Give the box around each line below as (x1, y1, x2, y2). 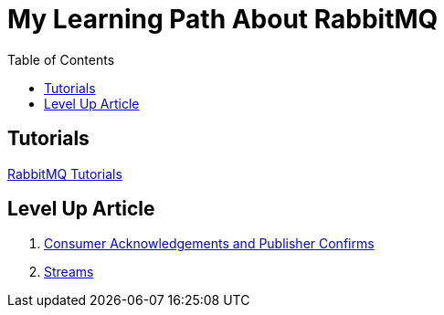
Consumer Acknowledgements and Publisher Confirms (44, 236, 375, 252)
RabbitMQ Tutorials (7, 165, 122, 182)
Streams (44, 264, 94, 280)
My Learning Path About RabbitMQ (7, 4, 439, 35)
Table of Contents (7, 51, 115, 68)
